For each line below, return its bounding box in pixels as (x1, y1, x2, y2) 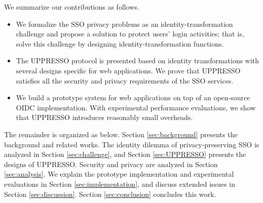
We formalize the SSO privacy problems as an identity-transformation (16, 18, 233, 29)
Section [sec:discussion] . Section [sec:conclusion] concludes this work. (4, 188, 216, 199)
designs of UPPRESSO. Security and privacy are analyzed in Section (4, 158, 218, 169)
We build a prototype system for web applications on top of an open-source (16, 92, 250, 103)
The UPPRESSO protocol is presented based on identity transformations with (16, 55, 259, 66)
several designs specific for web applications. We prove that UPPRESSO (16, 65, 241, 75)
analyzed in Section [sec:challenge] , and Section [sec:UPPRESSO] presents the (4, 149, 246, 159)
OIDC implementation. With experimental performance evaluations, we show (16, 102, 256, 112)
